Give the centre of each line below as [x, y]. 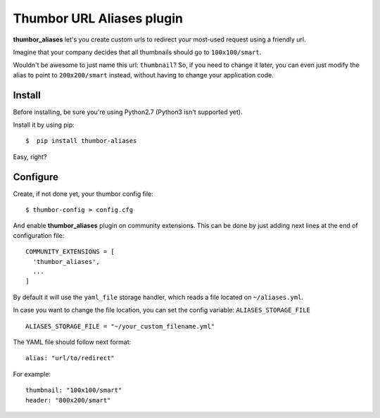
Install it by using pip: [44, 125]
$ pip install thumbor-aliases [81, 141]
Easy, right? [30, 157]
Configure [36, 177]
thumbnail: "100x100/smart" [74, 390]
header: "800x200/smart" [68, 400]
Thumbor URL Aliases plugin [98, 18]
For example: [32, 374]
